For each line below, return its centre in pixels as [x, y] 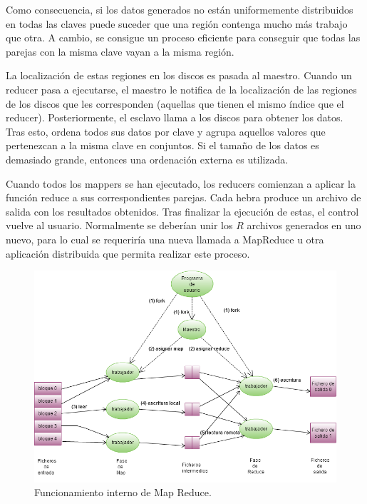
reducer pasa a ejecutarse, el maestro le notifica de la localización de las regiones [181, 89]
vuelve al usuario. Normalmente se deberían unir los [119, 225]
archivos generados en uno [304, 225]
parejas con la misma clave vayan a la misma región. [120, 51]
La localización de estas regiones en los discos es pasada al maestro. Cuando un [179, 75]
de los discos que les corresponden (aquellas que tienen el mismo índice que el [175, 103]
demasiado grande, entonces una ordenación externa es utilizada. [147, 159]
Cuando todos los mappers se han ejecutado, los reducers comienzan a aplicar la [181, 183]
